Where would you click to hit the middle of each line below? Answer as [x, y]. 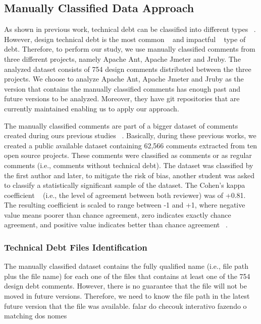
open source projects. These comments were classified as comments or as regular [128, 155]
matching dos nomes [36, 316]
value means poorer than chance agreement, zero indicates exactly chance [118, 214]
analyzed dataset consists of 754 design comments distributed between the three [128, 69]
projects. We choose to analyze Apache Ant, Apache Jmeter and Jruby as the [124, 79]
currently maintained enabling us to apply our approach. [92, 108]
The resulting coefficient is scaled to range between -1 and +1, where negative [125, 205]
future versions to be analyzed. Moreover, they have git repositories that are [122, 98]
